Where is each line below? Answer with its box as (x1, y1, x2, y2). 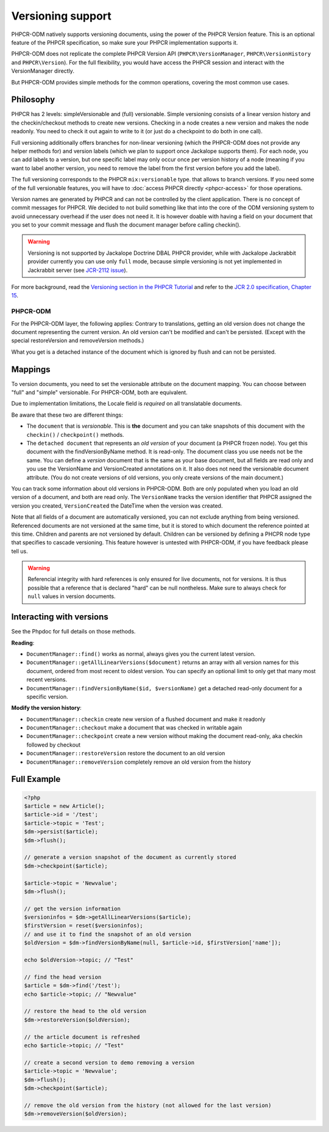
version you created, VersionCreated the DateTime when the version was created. (11, 502, 223, 509)
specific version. (26, 693, 68, 700)
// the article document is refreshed (24, 1033, 140, 1040)
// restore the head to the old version (24, 1008, 146, 1015)
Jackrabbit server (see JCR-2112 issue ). (27, 266, 128, 274)
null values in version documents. (27, 593, 116, 600)
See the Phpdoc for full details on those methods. (11, 628, 136, 635)
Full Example (11, 774, 61, 784)
